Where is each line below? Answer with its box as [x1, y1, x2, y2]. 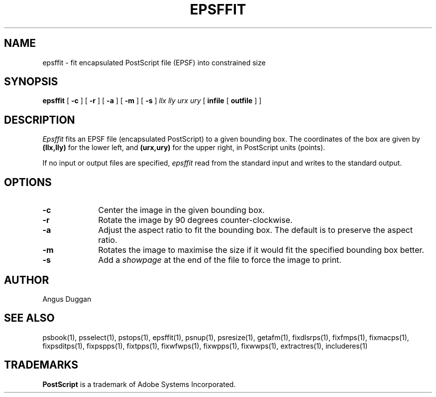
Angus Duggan [42, 294, 92, 303]
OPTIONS [4, 176, 52, 189]
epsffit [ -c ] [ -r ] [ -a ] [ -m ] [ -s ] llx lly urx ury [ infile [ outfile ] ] [42, 96, 262, 105]
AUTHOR [4, 273, 49, 286]
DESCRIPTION [4, 113, 75, 126]
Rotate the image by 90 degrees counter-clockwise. [98, 215, 293, 225]
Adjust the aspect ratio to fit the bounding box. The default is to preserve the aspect [98, 225, 413, 235]
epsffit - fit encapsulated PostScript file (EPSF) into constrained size [42, 58, 266, 67]
